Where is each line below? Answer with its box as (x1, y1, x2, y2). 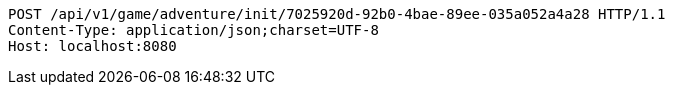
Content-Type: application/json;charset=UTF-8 (8, 22, 379, 38)
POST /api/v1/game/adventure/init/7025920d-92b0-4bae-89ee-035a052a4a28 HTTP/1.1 (8, 6, 666, 22)
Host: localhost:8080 (8, 38, 177, 54)
